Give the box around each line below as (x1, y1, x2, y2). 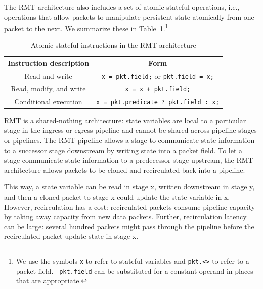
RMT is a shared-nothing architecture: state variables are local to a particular (4, 115, 246, 125)
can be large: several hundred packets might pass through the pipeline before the (4, 221, 254, 231)
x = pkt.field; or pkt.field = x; (101, 70, 214, 81)
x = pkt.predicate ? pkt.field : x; (96, 98, 220, 106)
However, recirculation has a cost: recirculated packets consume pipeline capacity (4, 201, 255, 212)
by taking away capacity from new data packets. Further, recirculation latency (4, 211, 247, 222)
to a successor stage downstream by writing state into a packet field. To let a (4, 144, 243, 155)
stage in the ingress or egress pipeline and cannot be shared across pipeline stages (4, 125, 257, 135)
